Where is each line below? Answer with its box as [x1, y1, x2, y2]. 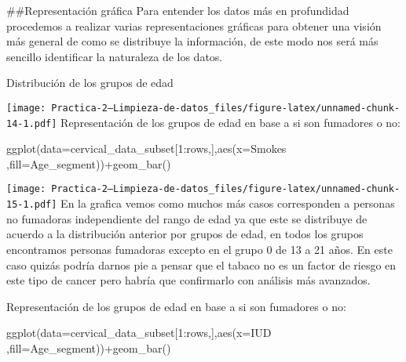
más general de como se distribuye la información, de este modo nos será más [6, 33, 379, 49]
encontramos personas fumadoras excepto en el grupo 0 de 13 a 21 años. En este [6, 241, 393, 257]
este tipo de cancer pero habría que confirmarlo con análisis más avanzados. [6, 272, 371, 288]
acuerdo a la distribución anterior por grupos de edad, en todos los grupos [6, 226, 364, 242]
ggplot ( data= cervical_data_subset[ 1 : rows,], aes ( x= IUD [6, 324, 272, 341]
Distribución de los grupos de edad [6, 74, 174, 91]
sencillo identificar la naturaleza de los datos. [6, 48, 223, 64]
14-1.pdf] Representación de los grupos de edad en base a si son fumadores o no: [6, 114, 401, 130]
